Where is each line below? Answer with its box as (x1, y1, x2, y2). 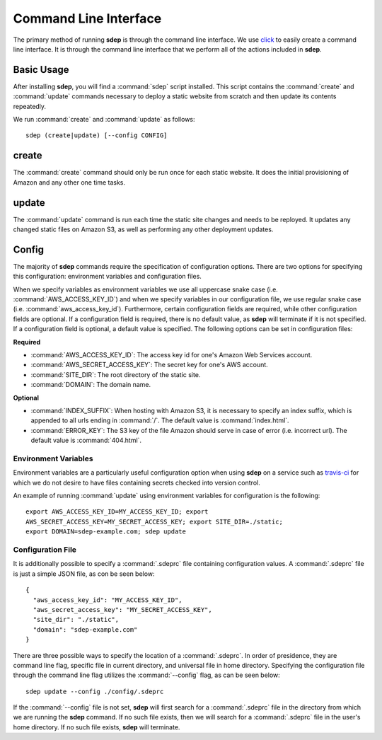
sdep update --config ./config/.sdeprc (25, 687, 164, 695)
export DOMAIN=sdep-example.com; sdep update (25, 528, 187, 536)
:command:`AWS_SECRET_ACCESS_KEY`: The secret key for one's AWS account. (30, 361, 268, 369)
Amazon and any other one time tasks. (13, 178, 126, 187)
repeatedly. (13, 102, 46, 110)
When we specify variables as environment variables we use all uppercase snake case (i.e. (13, 285, 279, 294)
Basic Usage (13, 64, 69, 76)
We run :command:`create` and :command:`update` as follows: (13, 115, 195, 124)
